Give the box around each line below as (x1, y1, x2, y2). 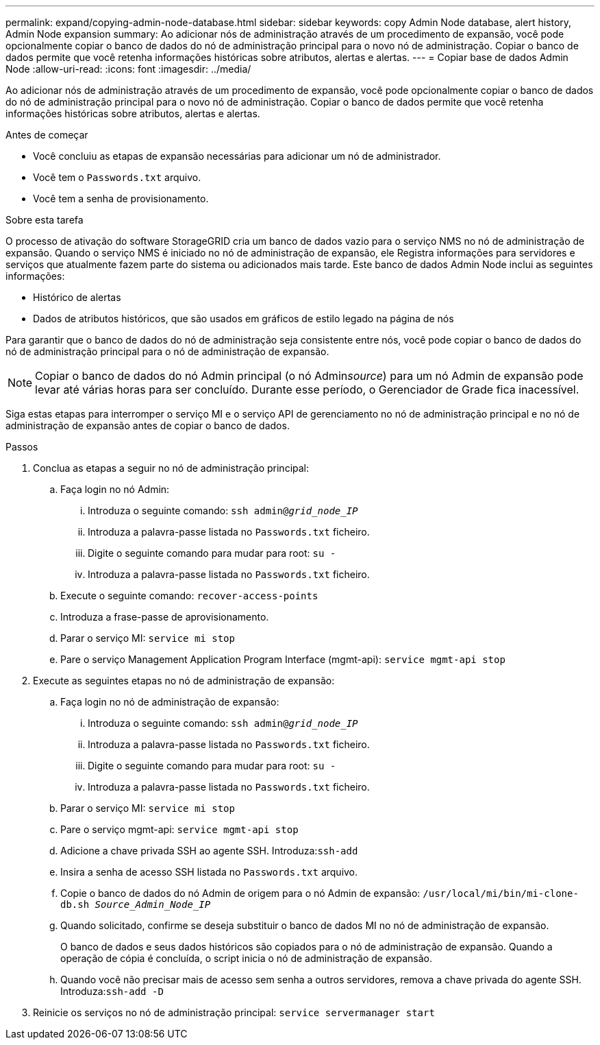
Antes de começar (5, 129, 88, 141)
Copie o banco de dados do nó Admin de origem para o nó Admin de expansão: (60, 887, 421, 899)
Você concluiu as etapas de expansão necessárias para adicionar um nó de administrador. (33, 150, 441, 162)
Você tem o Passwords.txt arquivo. (33, 171, 201, 183)
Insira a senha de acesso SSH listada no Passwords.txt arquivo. (60, 866, 358, 878)
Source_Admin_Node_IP (95, 899, 211, 910)
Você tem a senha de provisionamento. (33, 193, 209, 204)
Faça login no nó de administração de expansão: (60, 696, 279, 708)
